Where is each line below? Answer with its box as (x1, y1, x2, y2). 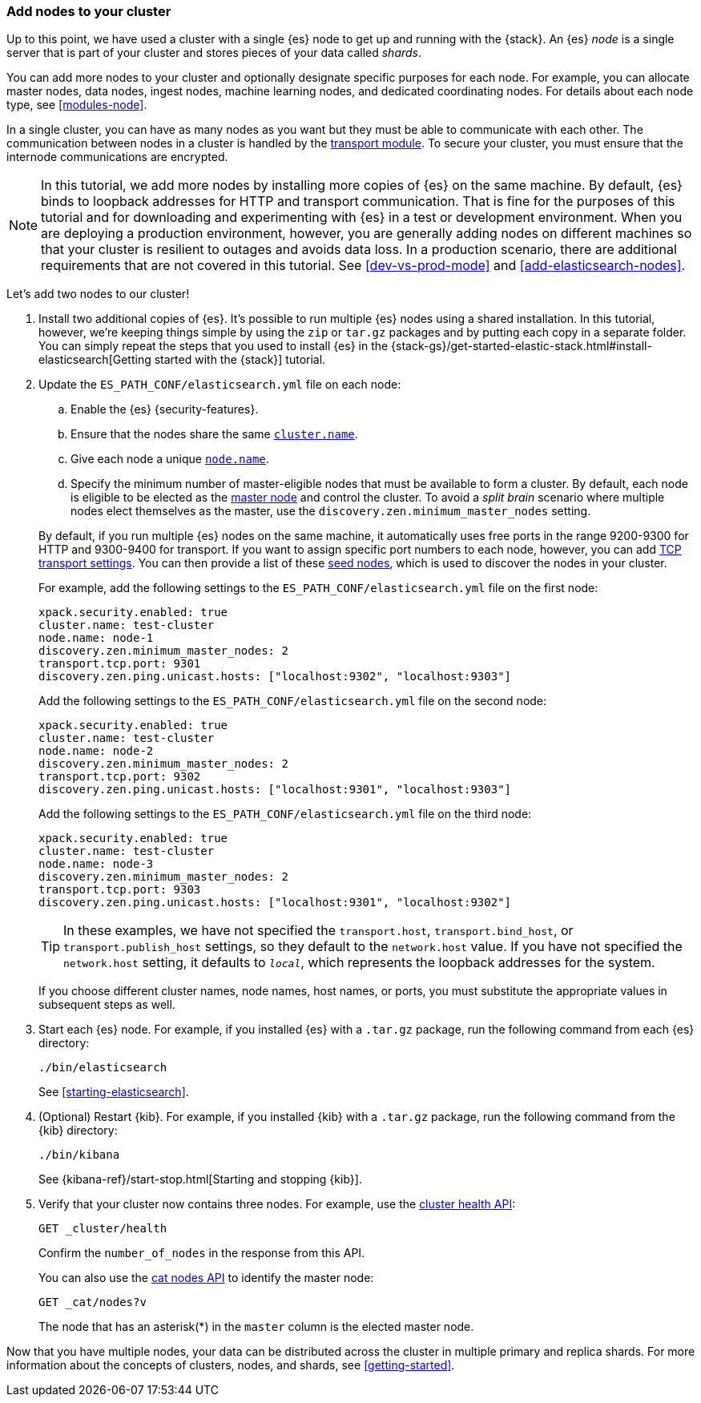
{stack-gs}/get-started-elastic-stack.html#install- (391, 339, 652, 353)
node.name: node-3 (38, 857, 154, 871)
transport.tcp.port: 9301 (38, 657, 201, 671)
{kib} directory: (38, 1123, 118, 1138)
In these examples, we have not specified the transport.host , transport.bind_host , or (63, 922, 574, 939)
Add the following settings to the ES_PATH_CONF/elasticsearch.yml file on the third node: (38, 807, 532, 821)
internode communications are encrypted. (6, 150, 228, 164)
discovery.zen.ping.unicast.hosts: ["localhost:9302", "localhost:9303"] (38, 670, 512, 683)
